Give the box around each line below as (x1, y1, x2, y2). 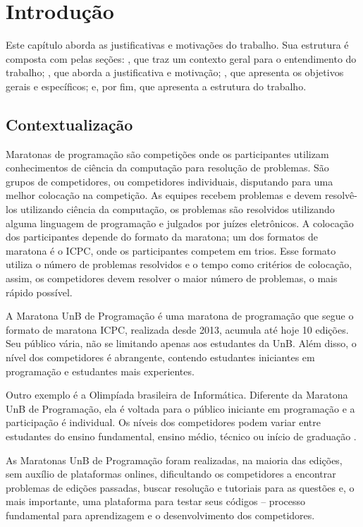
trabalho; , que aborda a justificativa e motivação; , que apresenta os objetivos (6, 65, 344, 80)
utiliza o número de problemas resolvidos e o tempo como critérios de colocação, (6, 257, 352, 272)
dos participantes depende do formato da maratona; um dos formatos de (6, 229, 319, 244)
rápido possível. (6, 284, 73, 299)
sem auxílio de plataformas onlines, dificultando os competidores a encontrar (6, 466, 336, 481)
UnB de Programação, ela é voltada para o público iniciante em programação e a (6, 401, 355, 416)
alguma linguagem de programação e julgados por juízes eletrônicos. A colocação (6, 215, 354, 230)
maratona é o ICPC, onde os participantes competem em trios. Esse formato (6, 243, 336, 258)
